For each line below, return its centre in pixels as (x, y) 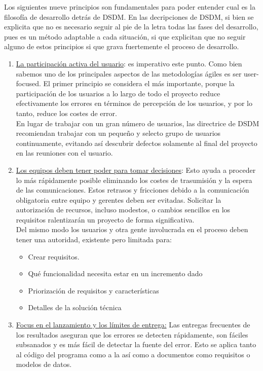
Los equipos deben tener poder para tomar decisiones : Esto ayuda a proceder (136, 170)
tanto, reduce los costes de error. (66, 113)
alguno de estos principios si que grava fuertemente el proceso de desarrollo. (122, 46)
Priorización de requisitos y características (93, 290)
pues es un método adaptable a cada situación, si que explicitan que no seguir (125, 36)
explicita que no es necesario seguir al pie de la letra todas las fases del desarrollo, (131, 27)
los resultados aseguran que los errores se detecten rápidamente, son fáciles (132, 334)
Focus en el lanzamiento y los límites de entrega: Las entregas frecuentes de (133, 325)
